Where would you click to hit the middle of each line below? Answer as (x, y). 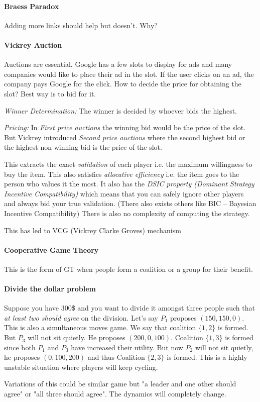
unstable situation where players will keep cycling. (81, 367)
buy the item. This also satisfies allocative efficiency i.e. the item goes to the (122, 174)
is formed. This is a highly (207, 357)
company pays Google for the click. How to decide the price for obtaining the (123, 84)
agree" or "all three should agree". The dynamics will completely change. (115, 394)
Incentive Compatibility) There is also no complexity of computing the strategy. (127, 213)
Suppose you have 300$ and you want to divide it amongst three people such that (129, 308)
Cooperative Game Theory (51, 249)
